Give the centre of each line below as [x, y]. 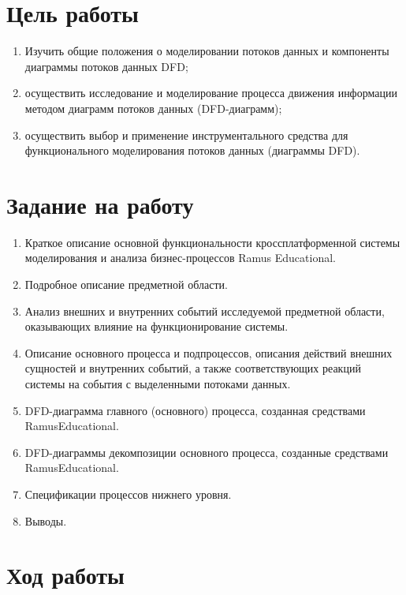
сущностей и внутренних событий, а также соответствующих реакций [193, 368]
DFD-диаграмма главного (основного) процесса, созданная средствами [195, 410]
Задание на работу [100, 204]
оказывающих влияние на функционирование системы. [156, 326]
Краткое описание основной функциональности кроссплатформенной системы [212, 242]
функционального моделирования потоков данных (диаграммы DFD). [192, 150]
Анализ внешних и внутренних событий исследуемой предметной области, [205, 311]
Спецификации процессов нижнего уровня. [128, 494]
